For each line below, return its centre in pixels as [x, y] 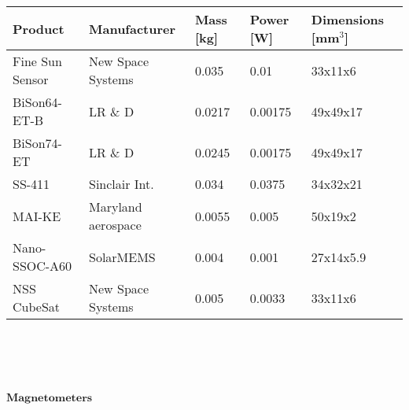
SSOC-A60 [42, 266]
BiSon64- [37, 102]
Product [39, 28]
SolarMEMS [122, 257]
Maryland [116, 207]
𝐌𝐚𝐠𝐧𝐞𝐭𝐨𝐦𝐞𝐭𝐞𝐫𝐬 [50, 399]
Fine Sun [37, 61]
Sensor [31, 79]
